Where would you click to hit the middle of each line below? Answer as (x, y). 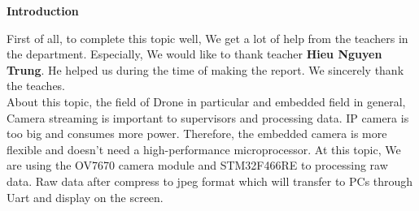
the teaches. (36, 86)
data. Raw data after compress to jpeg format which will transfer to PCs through (210, 181)
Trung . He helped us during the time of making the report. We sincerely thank (205, 69)
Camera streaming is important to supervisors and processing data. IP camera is (208, 117)
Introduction (43, 11)
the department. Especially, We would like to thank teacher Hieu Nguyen (194, 54)
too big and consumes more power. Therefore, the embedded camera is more (197, 133)
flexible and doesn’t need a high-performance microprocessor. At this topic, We (204, 149)
